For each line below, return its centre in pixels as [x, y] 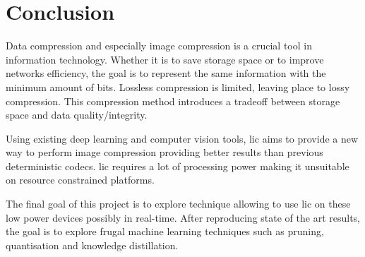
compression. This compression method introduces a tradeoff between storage [173, 101]
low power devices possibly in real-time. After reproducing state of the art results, [183, 217]
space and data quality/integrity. [77, 115]
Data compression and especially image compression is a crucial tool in [159, 46]
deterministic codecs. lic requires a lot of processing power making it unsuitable [178, 166]
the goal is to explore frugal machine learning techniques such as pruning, [165, 231]
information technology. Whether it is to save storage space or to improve [165, 59]
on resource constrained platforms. [80, 180]
